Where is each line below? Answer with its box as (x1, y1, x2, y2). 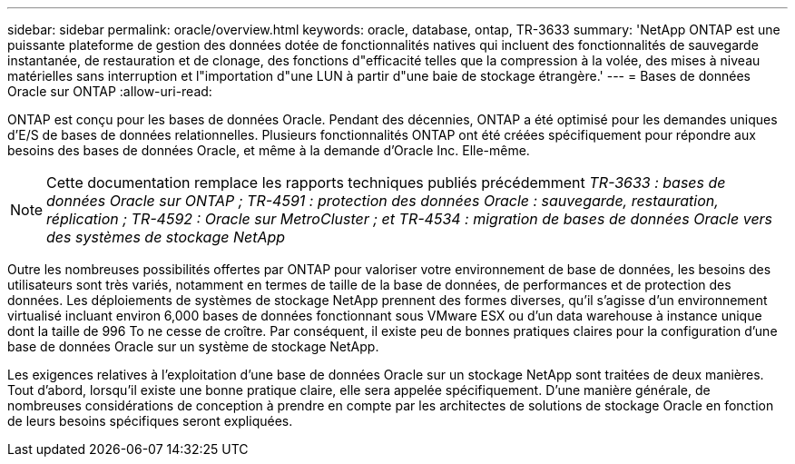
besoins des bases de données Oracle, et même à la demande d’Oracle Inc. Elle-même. (7, 143, 530, 158)
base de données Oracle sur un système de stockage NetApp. (7, 339, 379, 354)
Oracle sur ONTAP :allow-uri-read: (7, 84, 212, 99)
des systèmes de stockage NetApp (46, 228, 286, 246)
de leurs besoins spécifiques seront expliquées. (7, 413, 293, 429)
